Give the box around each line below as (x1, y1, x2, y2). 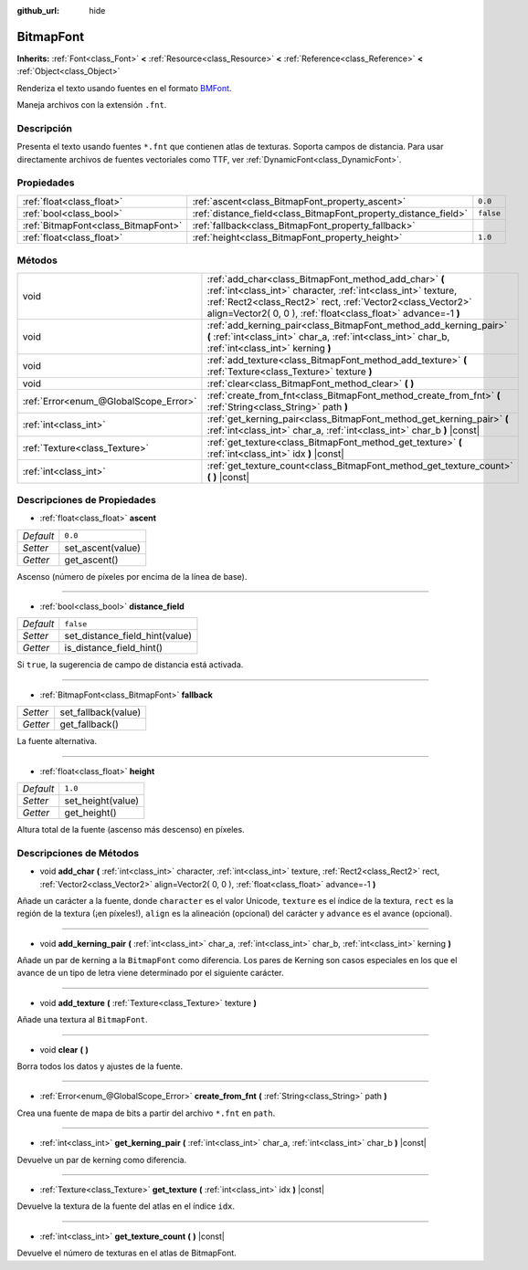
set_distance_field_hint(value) (64, 630, 192, 643)
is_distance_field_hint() (64, 642, 164, 655)
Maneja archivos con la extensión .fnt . (16, 100, 167, 110)
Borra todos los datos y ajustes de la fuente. (16, 1061, 184, 1072)
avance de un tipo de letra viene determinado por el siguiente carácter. (16, 968, 284, 979)
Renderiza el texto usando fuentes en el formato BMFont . (16, 82, 232, 93)
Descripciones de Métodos (16, 846, 140, 859)
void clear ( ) (39, 1044, 89, 1055)
